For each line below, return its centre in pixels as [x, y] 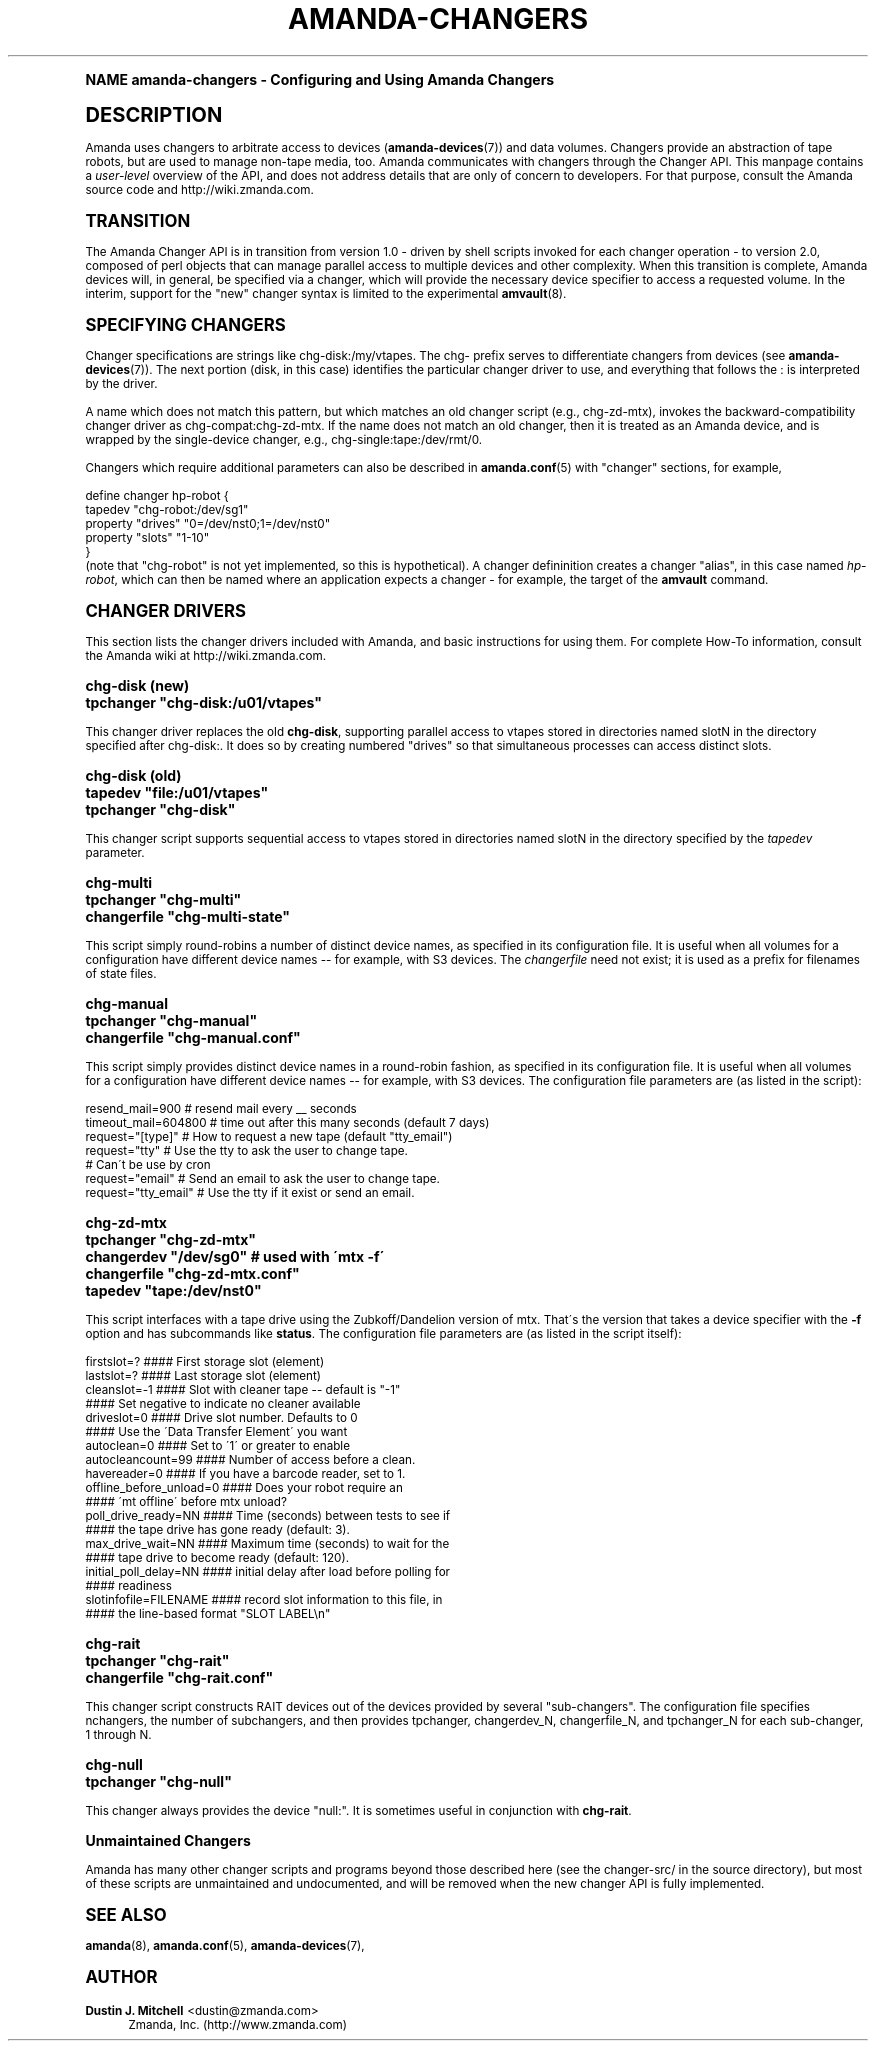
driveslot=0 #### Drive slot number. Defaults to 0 [221, 1417]
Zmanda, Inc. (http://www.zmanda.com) [238, 2024]
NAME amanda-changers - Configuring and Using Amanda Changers [320, 79]
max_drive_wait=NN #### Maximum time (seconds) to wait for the [267, 1543]
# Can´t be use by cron [148, 1164]
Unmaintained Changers [168, 1840]
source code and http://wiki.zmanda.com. [199, 189]
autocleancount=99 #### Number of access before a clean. [250, 1459]
